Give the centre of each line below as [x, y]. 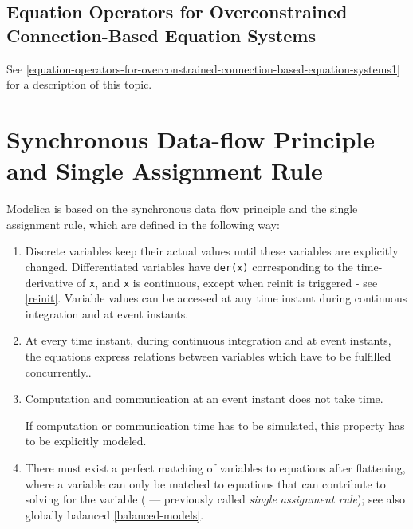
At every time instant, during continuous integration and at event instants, [208, 340]
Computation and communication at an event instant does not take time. [204, 399]
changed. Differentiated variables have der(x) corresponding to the [189, 266]
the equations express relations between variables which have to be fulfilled [208, 355]
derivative [49, 282]
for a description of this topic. [79, 84]
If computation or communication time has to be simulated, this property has [215, 425]
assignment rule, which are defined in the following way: [143, 224]
